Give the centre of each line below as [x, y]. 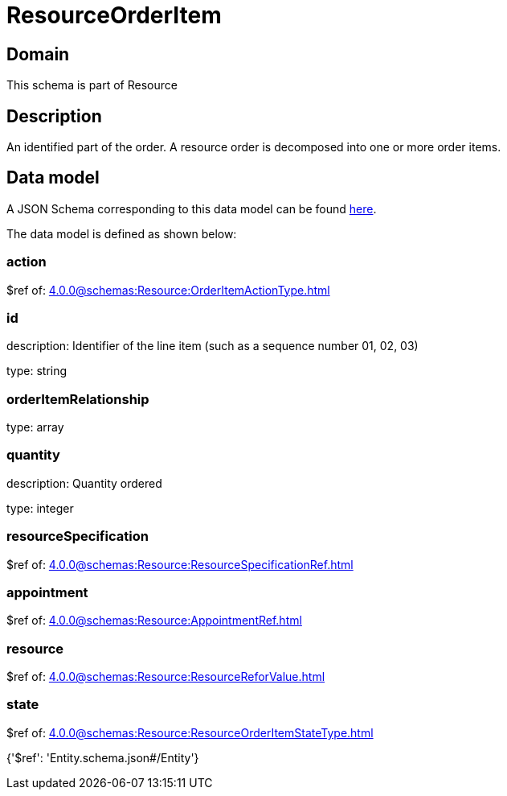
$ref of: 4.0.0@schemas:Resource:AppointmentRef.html [154, 621]
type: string [37, 371]
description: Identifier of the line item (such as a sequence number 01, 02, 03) [213, 346]
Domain [38, 54]
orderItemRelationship [78, 399]
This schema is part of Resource [92, 85]
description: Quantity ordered [84, 483]
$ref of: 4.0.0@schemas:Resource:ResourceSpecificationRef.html [180, 564]
